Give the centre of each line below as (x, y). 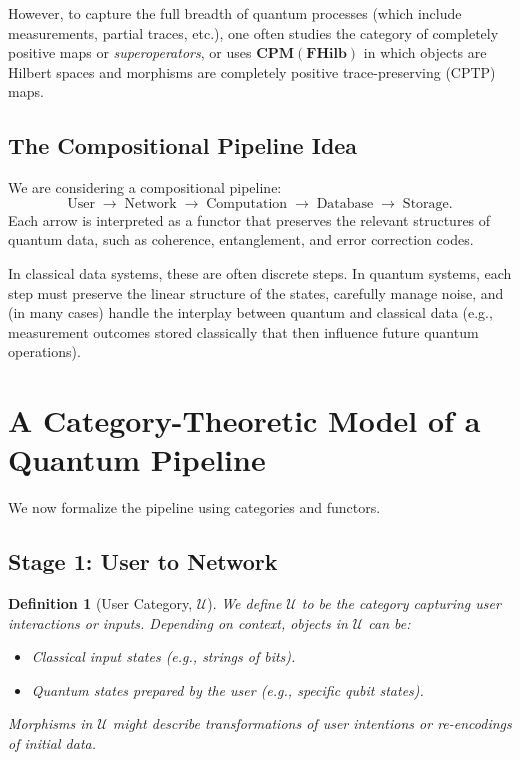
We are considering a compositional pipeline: (145, 187)
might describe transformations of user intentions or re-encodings (312, 723)
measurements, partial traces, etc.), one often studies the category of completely (253, 32)
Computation (247, 203)
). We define (244, 603)
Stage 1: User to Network (143, 561)
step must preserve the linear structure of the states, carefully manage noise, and (256, 292)
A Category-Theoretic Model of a (244, 420)
